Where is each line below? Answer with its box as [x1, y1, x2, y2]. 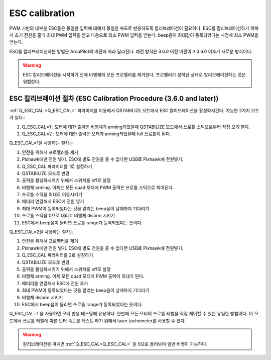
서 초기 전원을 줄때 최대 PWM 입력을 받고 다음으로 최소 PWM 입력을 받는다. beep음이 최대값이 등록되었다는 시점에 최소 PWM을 [9, 32, 259, 38]
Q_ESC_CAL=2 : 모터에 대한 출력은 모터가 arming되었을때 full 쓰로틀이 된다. [22, 131, 172, 137]
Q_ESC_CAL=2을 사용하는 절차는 [9, 229, 75, 235]
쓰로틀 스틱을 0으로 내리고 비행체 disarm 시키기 [22, 213, 115, 219]
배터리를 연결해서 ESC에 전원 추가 [22, 280, 88, 286]
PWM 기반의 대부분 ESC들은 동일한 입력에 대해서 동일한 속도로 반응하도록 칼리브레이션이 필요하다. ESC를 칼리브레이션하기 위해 [9, 25, 258, 31]
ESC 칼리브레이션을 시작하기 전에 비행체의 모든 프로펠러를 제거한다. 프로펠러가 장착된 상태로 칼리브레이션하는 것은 [23, 71, 246, 77]
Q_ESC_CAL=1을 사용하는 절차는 [9, 140, 74, 146]
